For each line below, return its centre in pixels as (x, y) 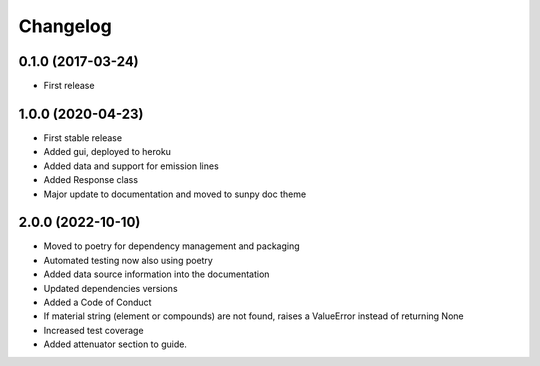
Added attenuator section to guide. (115, 344)
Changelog (65, 26)
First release (69, 86)
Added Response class (91, 180)
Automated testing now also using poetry (128, 260)
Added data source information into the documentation (156, 274)
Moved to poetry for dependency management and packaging (171, 246)
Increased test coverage (93, 330)
